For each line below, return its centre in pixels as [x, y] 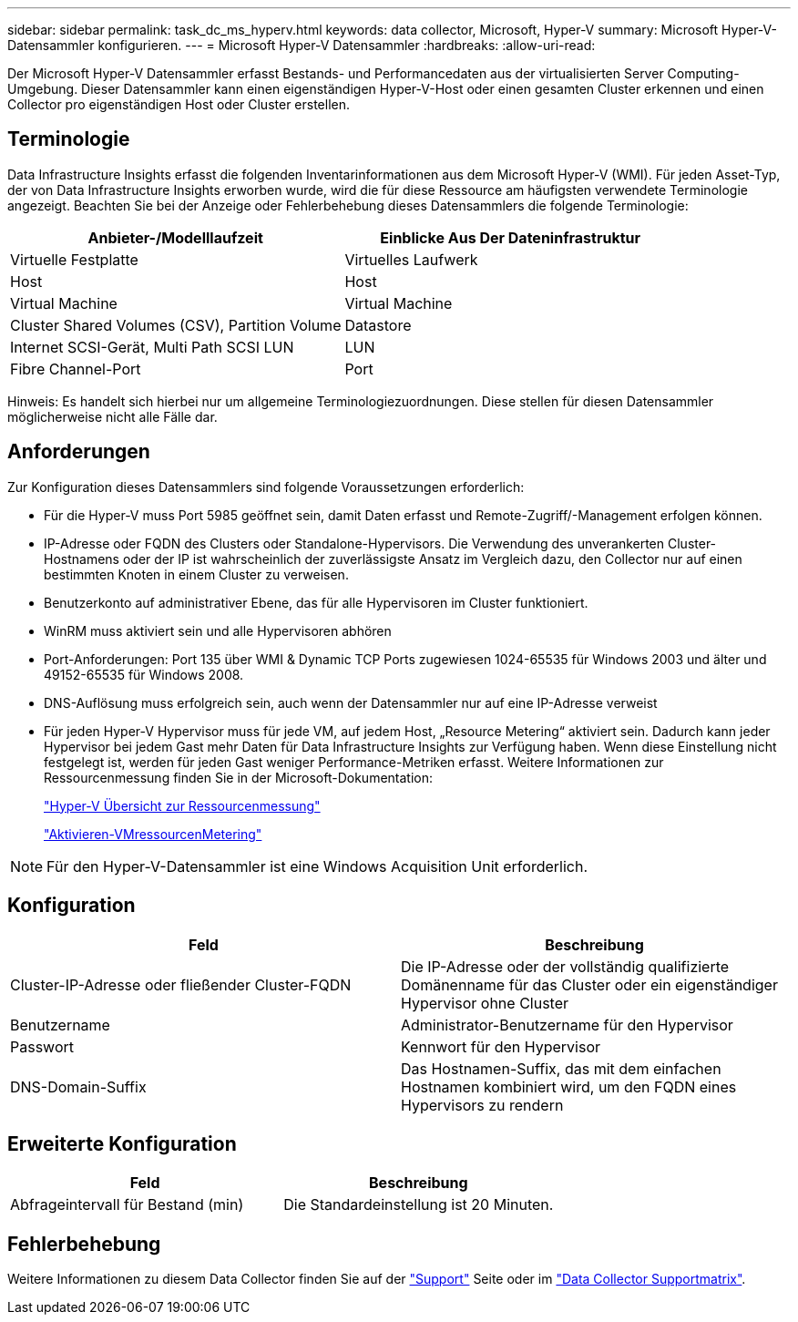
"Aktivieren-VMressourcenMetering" [153, 834]
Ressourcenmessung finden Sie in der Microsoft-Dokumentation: [239, 777]
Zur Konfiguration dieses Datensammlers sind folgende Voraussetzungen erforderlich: [266, 487]
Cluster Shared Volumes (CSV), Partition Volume [176, 325]
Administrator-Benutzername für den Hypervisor [567, 1025]
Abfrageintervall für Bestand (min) [127, 1205]
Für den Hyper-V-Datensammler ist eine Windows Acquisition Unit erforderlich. [317, 866]
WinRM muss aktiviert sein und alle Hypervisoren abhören [218, 630]
